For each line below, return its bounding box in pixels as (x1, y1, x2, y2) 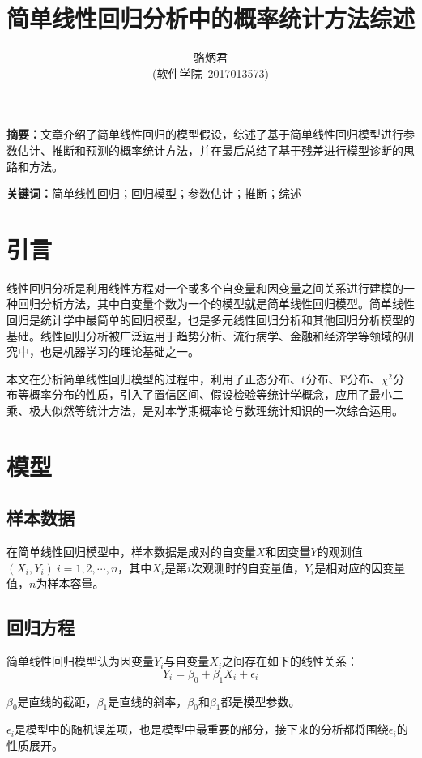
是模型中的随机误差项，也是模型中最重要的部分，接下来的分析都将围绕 (14, 721, 389, 738)
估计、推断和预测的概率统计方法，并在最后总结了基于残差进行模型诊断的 (17, 141, 403, 158)
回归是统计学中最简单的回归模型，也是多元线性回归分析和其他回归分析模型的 (6, 311, 415, 328)
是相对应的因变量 (314, 559, 406, 576)
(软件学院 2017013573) (152, 64, 269, 81)
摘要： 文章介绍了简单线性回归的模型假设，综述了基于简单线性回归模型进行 (6, 126, 403, 143)
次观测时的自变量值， (190, 559, 305, 576)
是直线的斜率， (108, 692, 188, 709)
